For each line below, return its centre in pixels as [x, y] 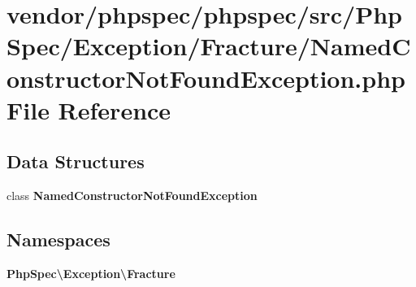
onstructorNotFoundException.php [206, 78]
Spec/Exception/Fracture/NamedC [209, 46]
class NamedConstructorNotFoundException [132, 196]
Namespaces [58, 239]
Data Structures [76, 161]
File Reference [89, 109]
